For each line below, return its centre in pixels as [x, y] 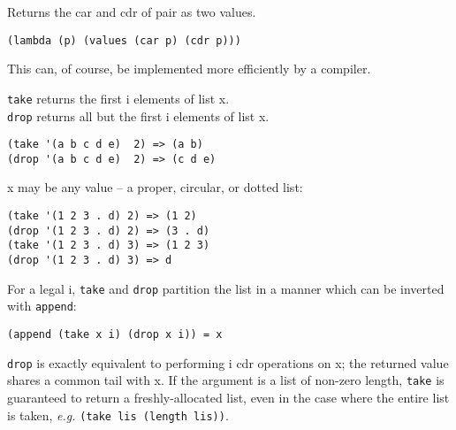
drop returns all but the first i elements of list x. [138, 115]
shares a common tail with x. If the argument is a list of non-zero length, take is [226, 380]
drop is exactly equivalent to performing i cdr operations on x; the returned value [228, 362]
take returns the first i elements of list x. [118, 98]
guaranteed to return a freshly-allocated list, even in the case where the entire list [228, 397]
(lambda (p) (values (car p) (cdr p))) [124, 40]
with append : [42, 306]
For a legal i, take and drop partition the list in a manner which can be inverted [226, 288]
